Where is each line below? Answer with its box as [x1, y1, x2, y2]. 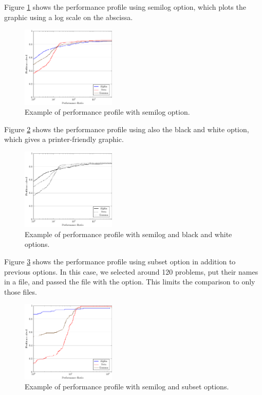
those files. [4, 286, 37, 297]
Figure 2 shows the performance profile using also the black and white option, [4, 123, 249, 134]
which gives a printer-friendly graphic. [4, 134, 124, 145]
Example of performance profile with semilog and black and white [25, 228, 232, 239]
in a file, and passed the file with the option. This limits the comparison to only [4, 276, 255, 287]
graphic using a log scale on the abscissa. [4, 11, 133, 22]
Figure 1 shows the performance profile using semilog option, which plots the [4, 2, 246, 12]
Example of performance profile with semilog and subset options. [25, 381, 229, 392]
